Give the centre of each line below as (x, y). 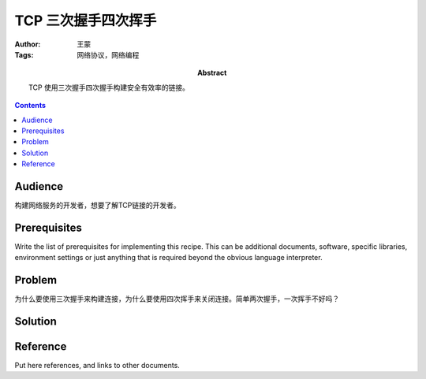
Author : (28, 44)
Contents (30, 106)
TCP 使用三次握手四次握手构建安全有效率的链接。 (109, 87)
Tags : (24, 54)
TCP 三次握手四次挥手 (86, 20)
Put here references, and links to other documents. (97, 366)
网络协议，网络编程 (108, 54)
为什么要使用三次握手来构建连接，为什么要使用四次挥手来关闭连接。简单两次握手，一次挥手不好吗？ (177, 299)
